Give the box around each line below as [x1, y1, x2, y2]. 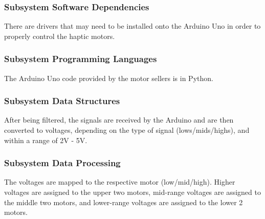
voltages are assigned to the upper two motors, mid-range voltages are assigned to [4, 187, 261, 197]
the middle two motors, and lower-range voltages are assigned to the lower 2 [4, 196, 243, 207]
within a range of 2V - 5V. [4, 134, 87, 145]
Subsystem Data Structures [4, 94, 120, 107]
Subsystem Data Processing [4, 156, 121, 169]
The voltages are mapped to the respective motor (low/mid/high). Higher [4, 176, 235, 187]
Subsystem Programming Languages [4, 52, 157, 65]
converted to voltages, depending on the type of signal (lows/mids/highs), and [4, 125, 250, 135]
